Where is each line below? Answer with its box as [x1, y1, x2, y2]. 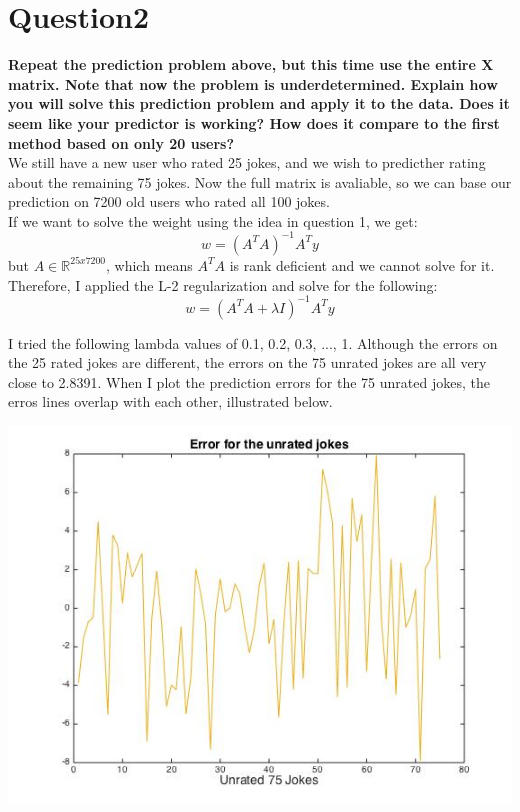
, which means [106, 254, 193, 275]
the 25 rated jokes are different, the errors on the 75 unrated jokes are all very [8, 352, 487, 373]
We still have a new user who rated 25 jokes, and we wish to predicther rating [8, 152, 486, 173]
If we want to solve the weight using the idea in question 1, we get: [8, 210, 418, 231]
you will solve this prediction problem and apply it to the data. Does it [8, 93, 510, 114]
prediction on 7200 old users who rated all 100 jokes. [8, 191, 330, 212]
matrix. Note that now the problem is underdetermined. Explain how [8, 73, 498, 94]
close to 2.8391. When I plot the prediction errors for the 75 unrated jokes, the [8, 371, 490, 392]
